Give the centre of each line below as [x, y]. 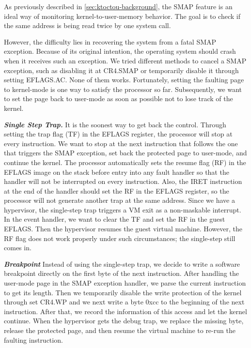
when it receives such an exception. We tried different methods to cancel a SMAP [125, 60]
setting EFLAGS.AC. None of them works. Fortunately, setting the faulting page [124, 80]
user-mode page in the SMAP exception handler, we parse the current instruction [125, 283]
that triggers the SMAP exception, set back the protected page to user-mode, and [125, 153]
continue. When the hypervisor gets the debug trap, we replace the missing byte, [124, 321]
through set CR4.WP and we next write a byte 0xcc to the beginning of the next [124, 302]
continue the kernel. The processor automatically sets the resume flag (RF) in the [125, 162]
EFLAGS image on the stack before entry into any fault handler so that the [117, 172]
